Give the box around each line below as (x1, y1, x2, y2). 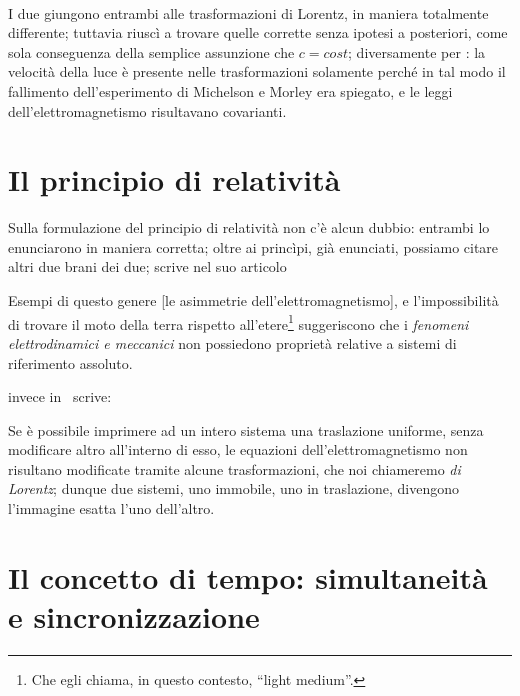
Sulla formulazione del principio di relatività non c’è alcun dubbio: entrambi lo (8, 217, 490, 238)
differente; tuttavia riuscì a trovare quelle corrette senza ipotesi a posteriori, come (8, 22, 508, 43)
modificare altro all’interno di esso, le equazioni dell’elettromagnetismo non (8, 439, 468, 460)
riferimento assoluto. (8, 352, 133, 373)
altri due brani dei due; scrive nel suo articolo (8, 256, 287, 277)
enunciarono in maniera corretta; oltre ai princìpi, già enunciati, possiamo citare (8, 236, 499, 257)
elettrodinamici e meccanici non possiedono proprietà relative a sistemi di (8, 332, 457, 353)
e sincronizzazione (8, 596, 260, 637)
